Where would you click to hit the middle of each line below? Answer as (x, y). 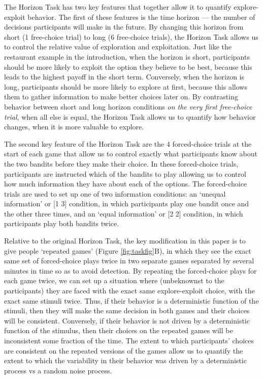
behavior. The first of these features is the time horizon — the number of (141, 17)
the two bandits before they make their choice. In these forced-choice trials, (121, 163)
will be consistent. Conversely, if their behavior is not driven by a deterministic (127, 320)
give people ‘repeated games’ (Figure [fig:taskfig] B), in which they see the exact (128, 250)
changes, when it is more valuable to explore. (74, 127)
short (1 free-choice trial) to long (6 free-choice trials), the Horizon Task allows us (131, 36)
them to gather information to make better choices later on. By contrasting (121, 97)
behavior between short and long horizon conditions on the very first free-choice (128, 106)
